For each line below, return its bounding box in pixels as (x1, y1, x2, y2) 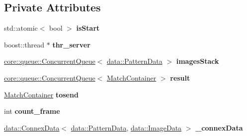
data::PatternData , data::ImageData (71, 122, 182, 133)
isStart (76, 23, 100, 33)
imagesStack (176, 56, 219, 66)
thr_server (52, 39, 90, 49)
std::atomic (4, 23, 38, 33)
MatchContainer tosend (4, 89, 79, 99)
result (170, 72, 190, 83)
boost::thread (4, 39, 45, 49)
